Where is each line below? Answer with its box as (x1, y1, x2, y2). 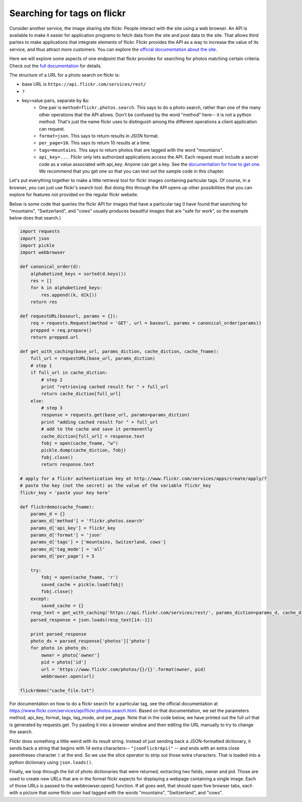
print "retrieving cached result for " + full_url (41, 384, 169, 390)
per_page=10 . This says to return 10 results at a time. (39, 140, 151, 146)
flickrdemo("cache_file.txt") (20, 687, 95, 693)
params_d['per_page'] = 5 (30, 553, 95, 559)
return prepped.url (30, 335, 79, 340)
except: (30, 596, 50, 602)
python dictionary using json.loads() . (9, 759, 93, 765)
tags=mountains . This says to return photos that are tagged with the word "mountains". (39, 147, 223, 153)
